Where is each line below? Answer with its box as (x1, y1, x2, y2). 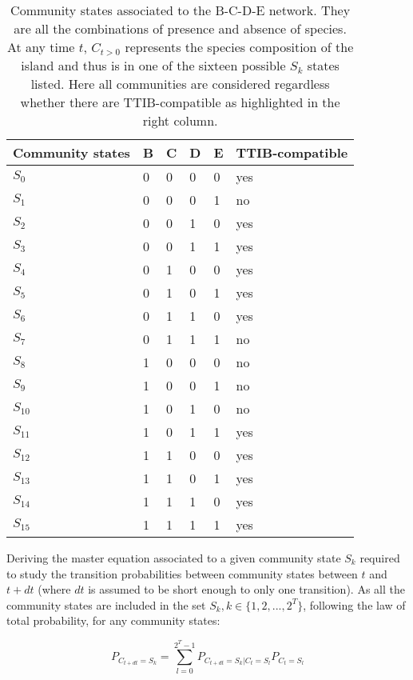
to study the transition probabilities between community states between (6, 565, 358, 582)
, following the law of (303, 596, 406, 613)
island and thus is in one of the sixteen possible (21, 56, 286, 74)
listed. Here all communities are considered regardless (30, 74, 330, 93)
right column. (142, 111, 218, 130)
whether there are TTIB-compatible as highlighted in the (20, 93, 340, 111)
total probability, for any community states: (6, 612, 220, 629)
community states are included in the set (6, 596, 206, 613)
